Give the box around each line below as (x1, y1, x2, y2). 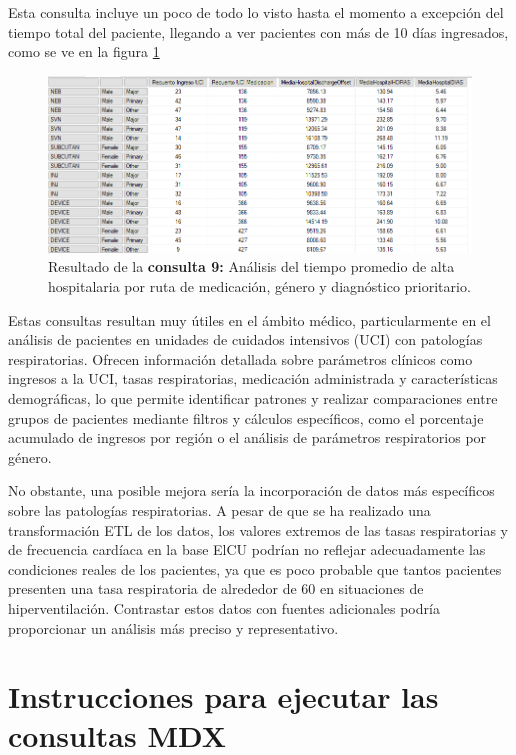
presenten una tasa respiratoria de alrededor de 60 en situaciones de (8, 578, 424, 599)
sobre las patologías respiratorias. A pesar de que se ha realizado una (8, 499, 431, 520)
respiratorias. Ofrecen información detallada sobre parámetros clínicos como (8, 348, 473, 369)
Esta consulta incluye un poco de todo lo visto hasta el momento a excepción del (8, 2, 504, 22)
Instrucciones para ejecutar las (8, 676, 439, 717)
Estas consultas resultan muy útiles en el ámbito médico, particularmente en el (8, 309, 491, 330)
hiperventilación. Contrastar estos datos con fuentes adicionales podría (8, 597, 440, 618)
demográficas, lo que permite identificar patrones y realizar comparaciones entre (8, 387, 498, 408)
